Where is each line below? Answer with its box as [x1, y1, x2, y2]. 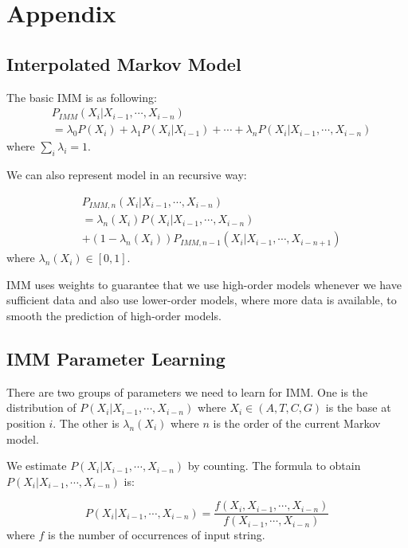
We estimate [6, 457, 67, 474]
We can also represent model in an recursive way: [6, 166, 247, 183]
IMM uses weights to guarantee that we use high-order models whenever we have [6, 276, 402, 292]
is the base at [325, 399, 391, 416]
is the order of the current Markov [213, 414, 381, 431]
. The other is [53, 414, 120, 431]
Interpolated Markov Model [6, 51, 241, 76]
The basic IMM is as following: [6, 88, 157, 105]
